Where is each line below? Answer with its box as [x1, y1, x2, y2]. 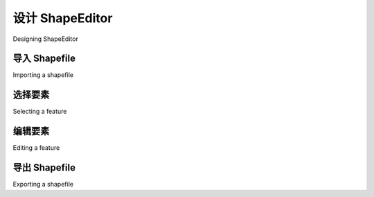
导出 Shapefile [12, 162, 76, 173]
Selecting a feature [12, 108, 67, 116]
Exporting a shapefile [12, 180, 74, 189]
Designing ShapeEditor [12, 35, 79, 43]
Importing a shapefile [12, 71, 74, 79]
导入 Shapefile [12, 53, 76, 65]
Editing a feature [12, 144, 60, 152]
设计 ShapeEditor [12, 10, 113, 26]
